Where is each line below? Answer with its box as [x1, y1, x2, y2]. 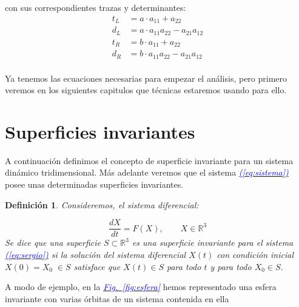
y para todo [210, 260, 252, 272]
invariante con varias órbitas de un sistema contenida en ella [5, 292, 229, 305]
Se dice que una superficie [5, 236, 101, 249]
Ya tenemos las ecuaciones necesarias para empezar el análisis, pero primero [5, 71, 287, 84]
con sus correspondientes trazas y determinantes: [5, 1, 186, 13]
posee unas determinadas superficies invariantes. [5, 178, 184, 191]
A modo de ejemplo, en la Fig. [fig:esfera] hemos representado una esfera [5, 280, 277, 293]
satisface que [73, 260, 121, 272]
